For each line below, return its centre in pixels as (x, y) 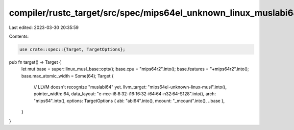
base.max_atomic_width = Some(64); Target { (67, 76)
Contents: (19, 36)
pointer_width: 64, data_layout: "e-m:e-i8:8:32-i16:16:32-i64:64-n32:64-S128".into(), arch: (125, 94)
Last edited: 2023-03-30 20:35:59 (44, 27)
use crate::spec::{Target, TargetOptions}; (73, 49)
